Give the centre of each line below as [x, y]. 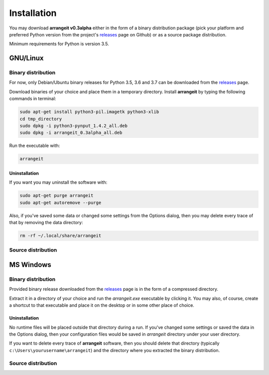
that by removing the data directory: [46, 223]
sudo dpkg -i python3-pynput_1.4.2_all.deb [74, 126]
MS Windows [30, 265]
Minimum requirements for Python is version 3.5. [59, 44]
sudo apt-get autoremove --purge [61, 202]
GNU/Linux [26, 58]
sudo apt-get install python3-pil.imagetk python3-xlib [89, 112]
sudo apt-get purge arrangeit [57, 196]
